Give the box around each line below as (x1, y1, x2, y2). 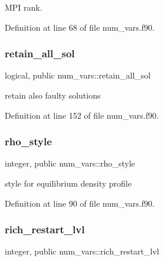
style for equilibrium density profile (5, 177, 132, 189)
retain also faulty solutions (5, 89, 101, 101)
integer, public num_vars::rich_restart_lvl (5, 245, 159, 257)
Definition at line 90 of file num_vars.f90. (5, 197, 155, 209)
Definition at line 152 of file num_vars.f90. (5, 109, 159, 121)
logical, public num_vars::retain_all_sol (5, 69, 151, 81)
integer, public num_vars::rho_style (5, 157, 135, 169)
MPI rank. (5, 1, 42, 13)
